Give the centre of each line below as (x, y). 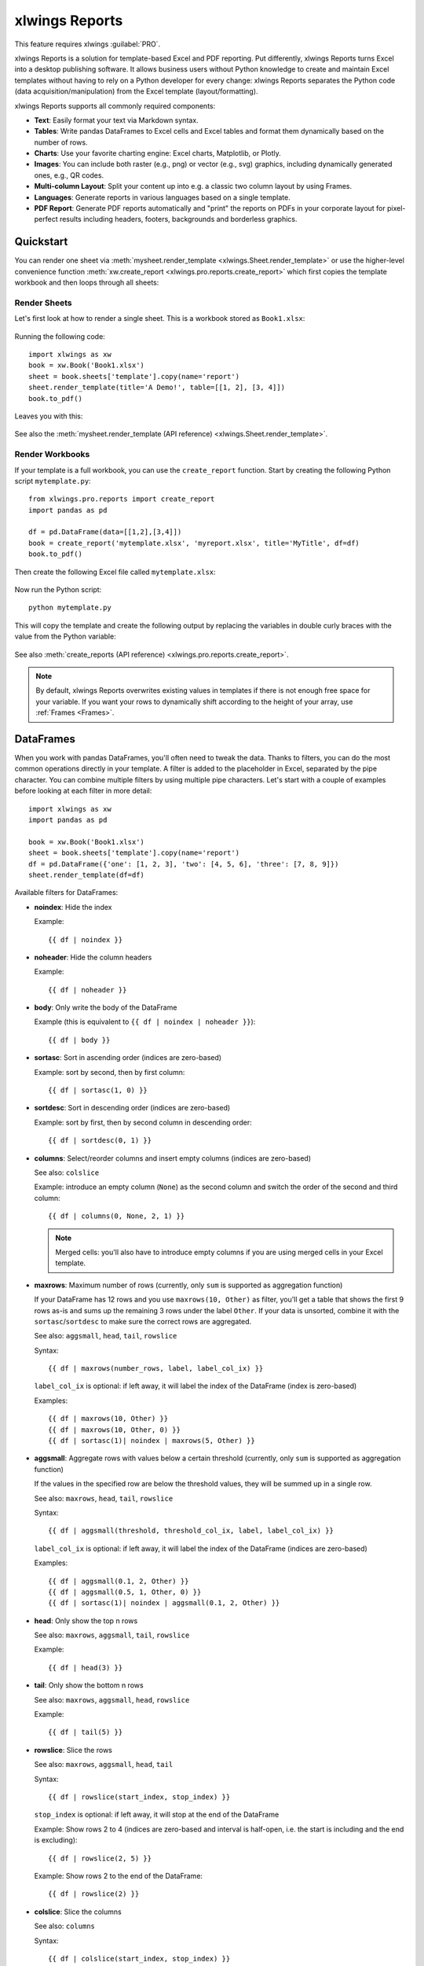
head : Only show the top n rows (86, 1621)
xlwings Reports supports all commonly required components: (115, 105)
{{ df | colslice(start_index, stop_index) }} (139, 1959)
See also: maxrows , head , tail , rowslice (104, 1498)
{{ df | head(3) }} (86, 1668)
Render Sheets (43, 303)
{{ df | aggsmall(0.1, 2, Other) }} (119, 1581)
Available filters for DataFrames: (66, 893)
